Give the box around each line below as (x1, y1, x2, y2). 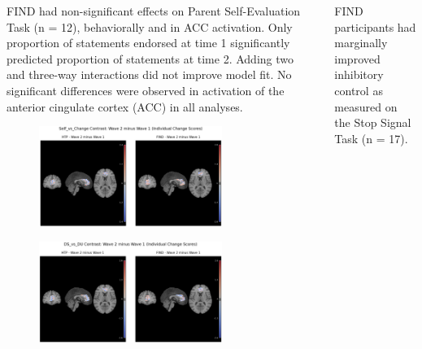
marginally (334, 34, 388, 51)
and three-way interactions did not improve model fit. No (7, 66, 292, 83)
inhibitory (334, 66, 384, 83)
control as (334, 81, 383, 98)
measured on (334, 98, 398, 115)
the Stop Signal (334, 114, 411, 131)
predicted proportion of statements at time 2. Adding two (7, 50, 294, 67)
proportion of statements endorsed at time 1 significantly (7, 34, 290, 51)
